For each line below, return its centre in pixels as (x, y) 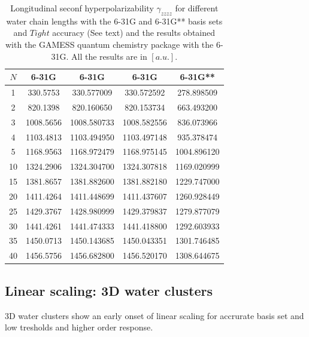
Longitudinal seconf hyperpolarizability (82, 8)
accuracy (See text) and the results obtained (134, 33)
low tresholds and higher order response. (79, 327)
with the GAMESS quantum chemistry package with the (109, 44)
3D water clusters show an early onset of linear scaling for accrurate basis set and (154, 315)
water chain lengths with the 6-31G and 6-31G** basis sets (114, 21)
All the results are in (109, 56)
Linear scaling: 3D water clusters (109, 290)
